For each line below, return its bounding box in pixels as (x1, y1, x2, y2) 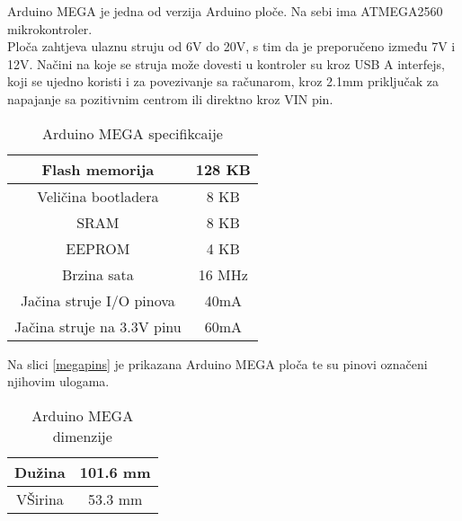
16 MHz (198, 263, 248, 285)
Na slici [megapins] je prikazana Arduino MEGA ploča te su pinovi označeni (7, 354, 428, 373)
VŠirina (15, 488, 64, 509)
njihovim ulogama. (7, 372, 110, 391)
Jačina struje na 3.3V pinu (14, 315, 182, 337)
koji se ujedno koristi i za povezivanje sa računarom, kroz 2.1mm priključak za (7, 72, 439, 91)
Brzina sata (61, 263, 134, 285)
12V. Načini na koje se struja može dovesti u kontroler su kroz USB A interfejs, (7, 54, 445, 73)
